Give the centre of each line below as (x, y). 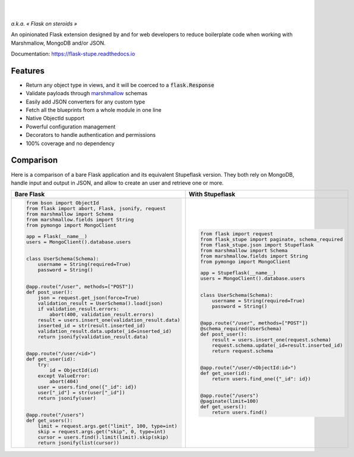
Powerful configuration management (71, 126)
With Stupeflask (212, 195)
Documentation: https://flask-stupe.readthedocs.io (73, 54)
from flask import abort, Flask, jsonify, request (96, 209)
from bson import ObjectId (62, 203)
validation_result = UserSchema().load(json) (100, 303)
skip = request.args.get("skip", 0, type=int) (102, 432)
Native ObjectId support (55, 118)
